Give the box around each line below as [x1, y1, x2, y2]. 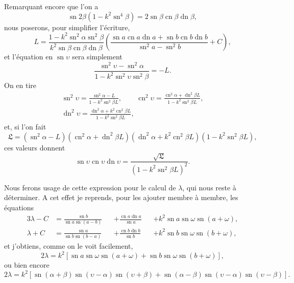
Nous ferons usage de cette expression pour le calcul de [4, 182, 176, 192]
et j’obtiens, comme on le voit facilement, [4, 241, 133, 251]
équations [4, 202, 34, 212]
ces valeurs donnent [4, 142, 65, 153]
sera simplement [72, 51, 122, 62]
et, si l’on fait [4, 121, 46, 132]
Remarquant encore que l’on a [4, 1, 99, 11]
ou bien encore [4, 259, 50, 270]
